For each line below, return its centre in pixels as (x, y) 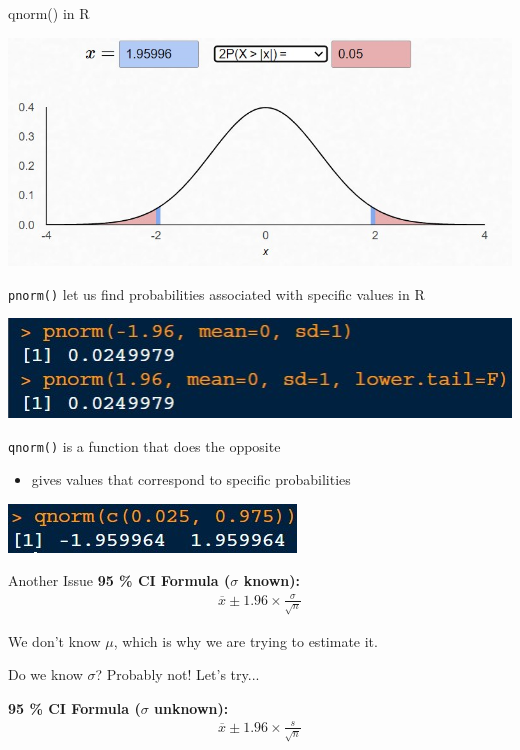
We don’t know (54, 640)
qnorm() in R (49, 13)
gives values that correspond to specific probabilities (191, 479)
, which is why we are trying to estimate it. (245, 640)
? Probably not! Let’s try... (177, 674)
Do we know (45, 674)
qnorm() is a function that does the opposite (144, 445)
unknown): (191, 707)
